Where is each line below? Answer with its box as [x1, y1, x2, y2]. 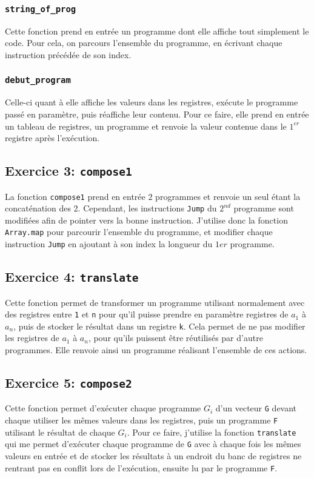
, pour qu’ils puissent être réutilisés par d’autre [88, 331, 263, 344]
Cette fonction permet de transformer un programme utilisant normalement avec [5, 296, 305, 308]
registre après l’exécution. [5, 131, 100, 144]
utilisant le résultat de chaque [5, 425, 115, 438]
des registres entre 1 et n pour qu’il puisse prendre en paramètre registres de [5, 308, 289, 320]
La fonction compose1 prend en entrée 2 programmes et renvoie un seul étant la [5, 190, 301, 202]
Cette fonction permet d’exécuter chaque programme [5, 402, 201, 414]
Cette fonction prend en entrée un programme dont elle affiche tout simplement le [5, 24, 309, 37]
